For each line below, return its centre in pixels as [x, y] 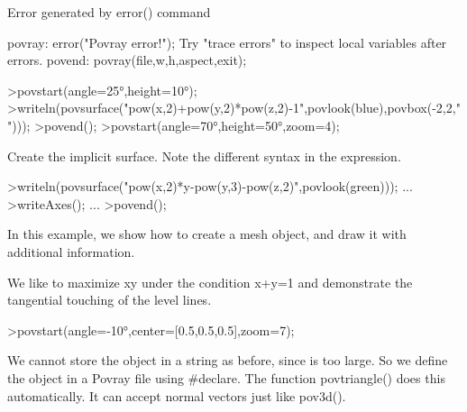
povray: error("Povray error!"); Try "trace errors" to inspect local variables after [227, 42]
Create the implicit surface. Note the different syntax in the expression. [204, 156]
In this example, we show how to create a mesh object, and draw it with [207, 234]
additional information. [71, 251]
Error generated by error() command [109, 12]
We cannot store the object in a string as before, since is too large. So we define [228, 360]
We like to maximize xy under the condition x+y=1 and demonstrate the [210, 282]
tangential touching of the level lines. [110, 300]
